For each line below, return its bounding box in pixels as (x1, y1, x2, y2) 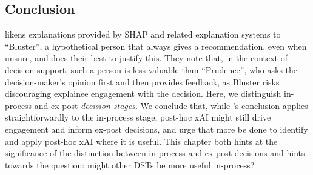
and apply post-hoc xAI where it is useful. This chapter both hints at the (5, 134, 278, 147)
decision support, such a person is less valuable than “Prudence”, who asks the (5, 63, 298, 76)
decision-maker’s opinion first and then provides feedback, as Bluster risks (5, 75, 280, 88)
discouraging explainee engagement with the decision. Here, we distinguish (5, 87, 281, 100)
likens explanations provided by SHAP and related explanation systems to (5, 28, 281, 41)
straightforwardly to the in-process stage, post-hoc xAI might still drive (5, 111, 271, 124)
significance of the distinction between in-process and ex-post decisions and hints (5, 147, 305, 159)
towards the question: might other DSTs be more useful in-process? (5, 158, 255, 171)
